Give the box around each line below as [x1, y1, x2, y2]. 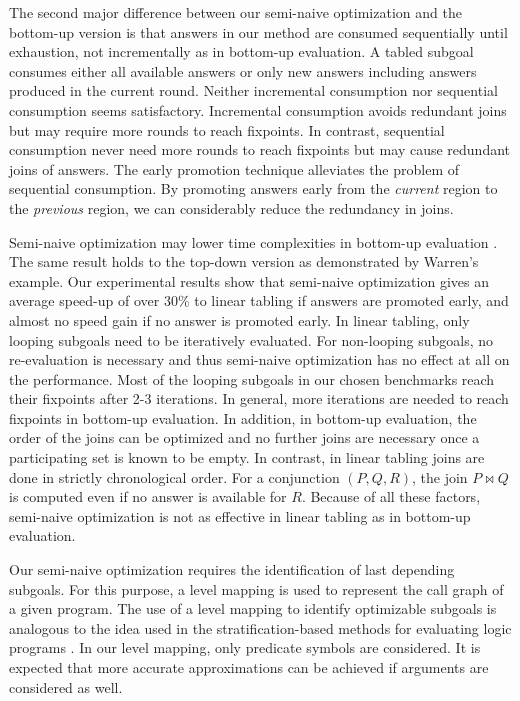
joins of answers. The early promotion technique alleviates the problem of [9, 158, 460, 179]
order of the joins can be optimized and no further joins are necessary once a [9, 427, 480, 448]
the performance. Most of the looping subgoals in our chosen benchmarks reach [9, 368, 495, 389]
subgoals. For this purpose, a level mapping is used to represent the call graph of [9, 578, 504, 599]
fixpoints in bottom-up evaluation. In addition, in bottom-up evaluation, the [9, 407, 477, 428]
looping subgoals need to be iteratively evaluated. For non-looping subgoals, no [9, 329, 494, 350]
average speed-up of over [9, 290, 160, 311]
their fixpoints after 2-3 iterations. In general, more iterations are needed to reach [9, 388, 509, 409]
